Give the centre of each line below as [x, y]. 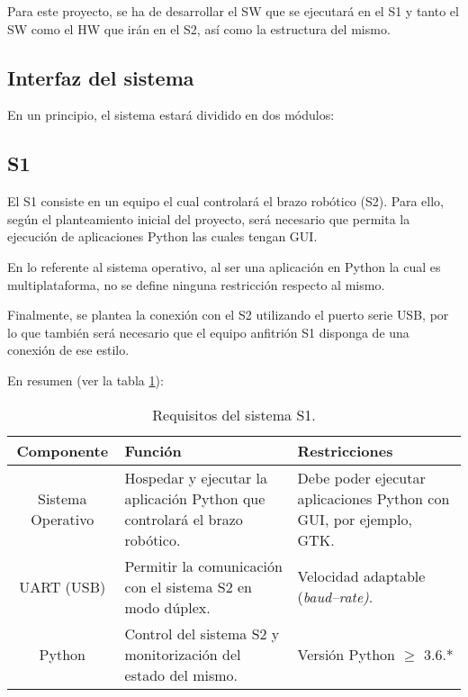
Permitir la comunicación [203, 566]
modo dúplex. [167, 607]
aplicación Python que [195, 498]
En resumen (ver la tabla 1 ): [85, 380]
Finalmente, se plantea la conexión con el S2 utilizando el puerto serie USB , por [228, 315]
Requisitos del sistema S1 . [234, 414]
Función [153, 450]
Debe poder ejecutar [361, 477]
